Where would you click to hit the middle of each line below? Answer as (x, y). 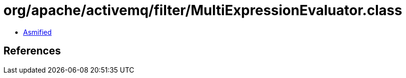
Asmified (38, 32)
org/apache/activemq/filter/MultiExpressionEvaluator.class (203, 10)
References (32, 51)
